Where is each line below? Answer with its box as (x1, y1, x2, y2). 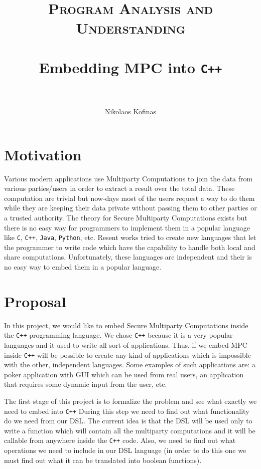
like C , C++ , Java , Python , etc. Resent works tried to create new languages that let (4, 232, 256, 243)
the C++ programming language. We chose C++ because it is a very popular (4, 330, 233, 340)
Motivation (4, 144, 82, 164)
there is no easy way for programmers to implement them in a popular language (4, 222, 250, 232)
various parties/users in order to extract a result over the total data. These (4, 183, 235, 193)
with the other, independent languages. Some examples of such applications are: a (4, 359, 255, 370)
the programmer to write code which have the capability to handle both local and (4, 242, 255, 252)
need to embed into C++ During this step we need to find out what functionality (4, 405, 249, 416)
